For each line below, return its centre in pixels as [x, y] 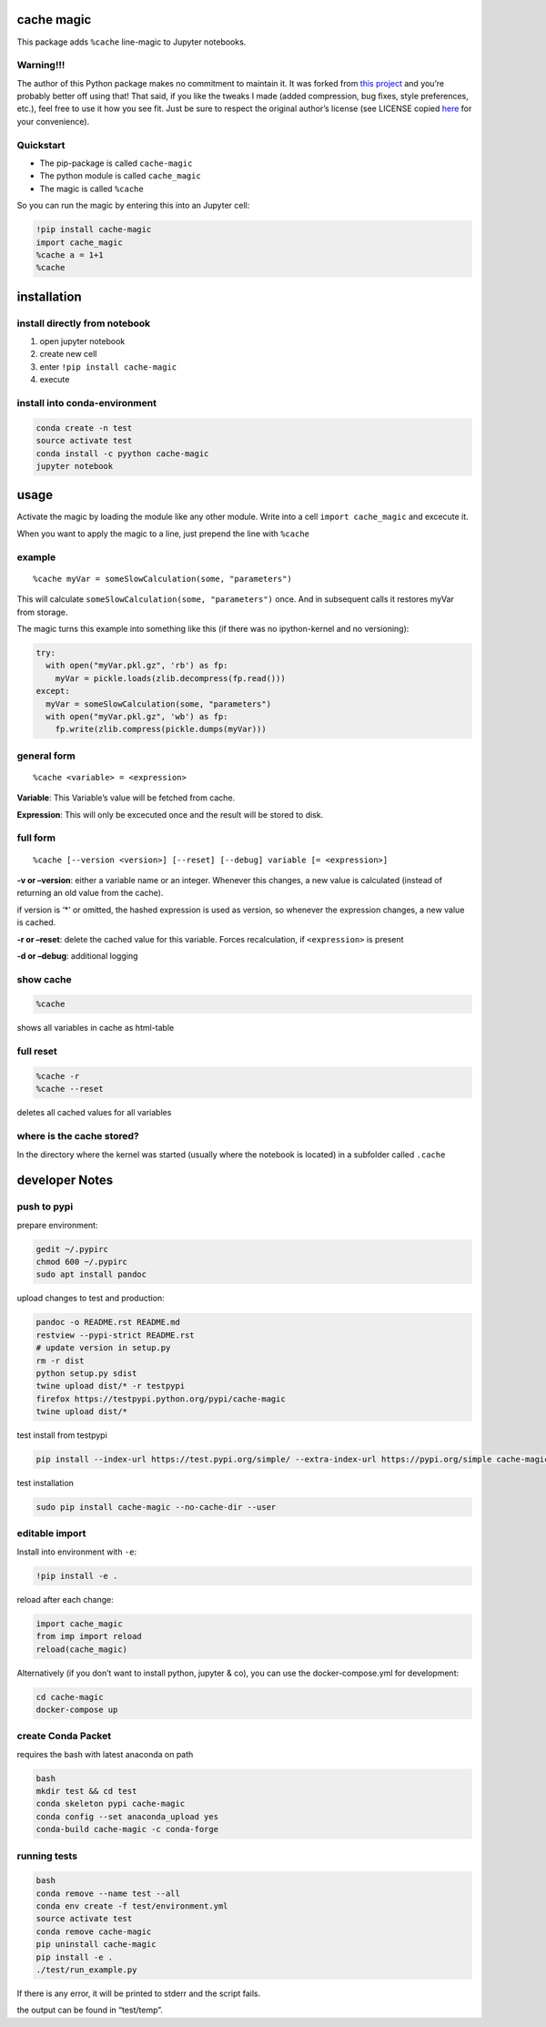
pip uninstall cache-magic [96, 1945]
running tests [47, 1856]
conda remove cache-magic [94, 1931]
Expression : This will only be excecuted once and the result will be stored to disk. [170, 814]
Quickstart [41, 145]
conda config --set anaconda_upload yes [127, 1816]
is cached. [36, 922]
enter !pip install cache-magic [108, 367]
